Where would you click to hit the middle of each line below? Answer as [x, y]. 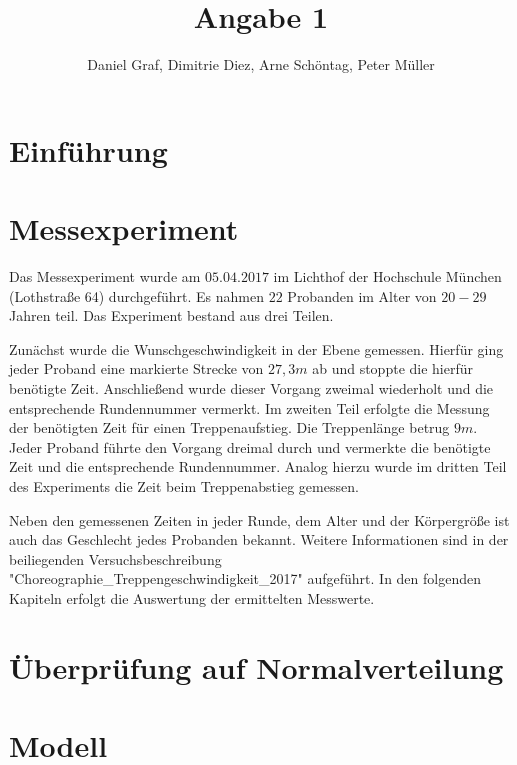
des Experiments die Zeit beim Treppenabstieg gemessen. [184, 485]
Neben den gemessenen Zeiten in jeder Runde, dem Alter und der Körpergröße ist [259, 519]
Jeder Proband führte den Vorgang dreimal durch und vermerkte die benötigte [250, 446]
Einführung [88, 149]
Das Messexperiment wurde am [105, 276]
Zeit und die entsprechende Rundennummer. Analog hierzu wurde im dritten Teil [258, 466]
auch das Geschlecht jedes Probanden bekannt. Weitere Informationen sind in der [259, 539]
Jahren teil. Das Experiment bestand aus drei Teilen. [171, 315]
